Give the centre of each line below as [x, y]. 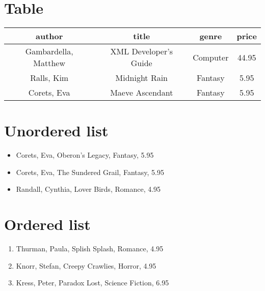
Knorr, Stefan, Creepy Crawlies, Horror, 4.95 [86, 265]
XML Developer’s [141, 51]
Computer [211, 57]
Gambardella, [49, 51]
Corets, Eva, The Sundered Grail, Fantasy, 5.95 [90, 172]
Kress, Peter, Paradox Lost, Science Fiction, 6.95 [92, 283]
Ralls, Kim [49, 78]
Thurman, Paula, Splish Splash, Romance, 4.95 [90, 249]
